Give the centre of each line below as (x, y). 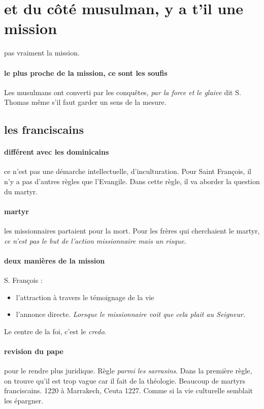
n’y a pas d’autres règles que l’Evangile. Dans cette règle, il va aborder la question (132, 181)
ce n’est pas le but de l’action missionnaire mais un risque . (95, 240)
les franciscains (44, 129)
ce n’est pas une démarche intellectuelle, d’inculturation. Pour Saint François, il (128, 171)
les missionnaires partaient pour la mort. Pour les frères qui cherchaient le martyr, (132, 231)
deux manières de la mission (55, 260)
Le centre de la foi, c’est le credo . (55, 331)
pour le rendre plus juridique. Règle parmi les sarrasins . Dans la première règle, (128, 371)
